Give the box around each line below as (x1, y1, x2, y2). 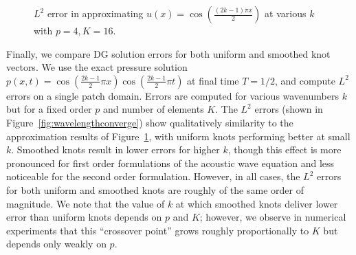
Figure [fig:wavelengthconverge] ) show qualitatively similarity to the (6, 115, 293, 129)
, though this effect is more (227, 142, 342, 157)
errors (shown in (254, 102, 323, 116)
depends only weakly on (6, 236, 107, 251)
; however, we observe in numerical (199, 210, 346, 224)
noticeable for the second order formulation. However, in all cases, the (6, 169, 300, 184)
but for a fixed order (6, 102, 92, 116)
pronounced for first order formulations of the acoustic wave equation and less (6, 155, 335, 170)
